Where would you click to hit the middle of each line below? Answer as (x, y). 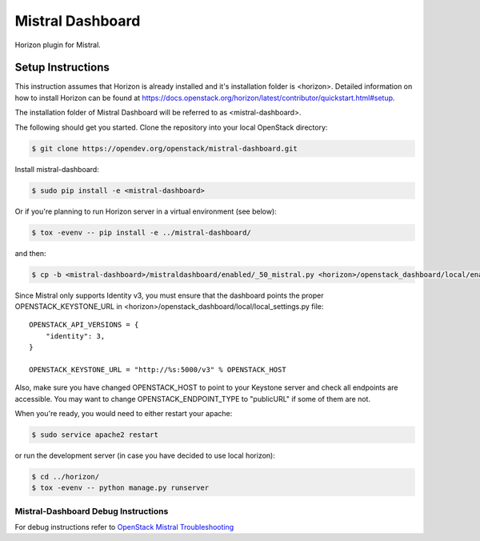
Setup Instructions (62, 68)
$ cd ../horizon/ (66, 477)
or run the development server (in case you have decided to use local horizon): (145, 455)
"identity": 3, (75, 336)
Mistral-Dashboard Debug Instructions (92, 511)
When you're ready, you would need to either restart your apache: (124, 414)
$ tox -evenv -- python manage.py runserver (120, 488)
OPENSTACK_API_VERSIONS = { (84, 325)
